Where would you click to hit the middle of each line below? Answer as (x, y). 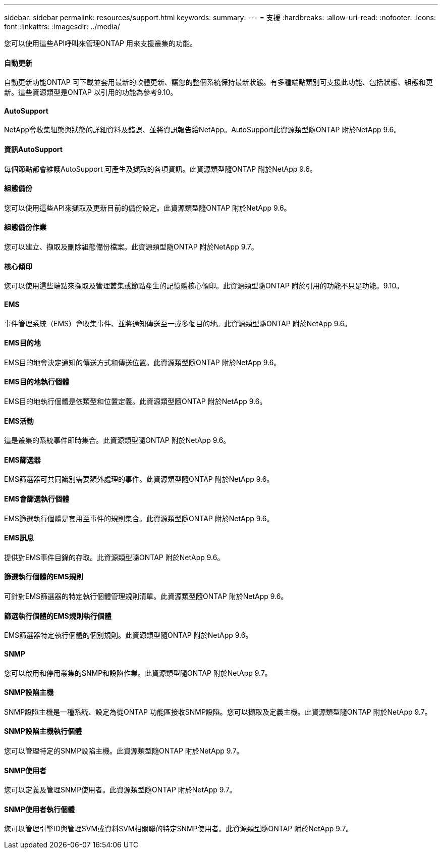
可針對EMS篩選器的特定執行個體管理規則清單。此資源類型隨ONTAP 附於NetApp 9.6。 (146, 596)
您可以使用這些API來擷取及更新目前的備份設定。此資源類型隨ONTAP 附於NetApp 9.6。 (148, 208)
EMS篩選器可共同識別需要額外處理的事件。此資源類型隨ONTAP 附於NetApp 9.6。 (139, 479)
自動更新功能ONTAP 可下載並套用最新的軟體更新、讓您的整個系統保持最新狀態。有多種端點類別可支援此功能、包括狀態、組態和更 (218, 82)
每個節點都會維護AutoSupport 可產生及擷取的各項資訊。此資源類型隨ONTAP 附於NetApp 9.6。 (160, 169)
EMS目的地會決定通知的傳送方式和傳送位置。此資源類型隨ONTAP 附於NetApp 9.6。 (143, 362)
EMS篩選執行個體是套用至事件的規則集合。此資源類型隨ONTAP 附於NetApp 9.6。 (139, 518)
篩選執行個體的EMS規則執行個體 (58, 616)
